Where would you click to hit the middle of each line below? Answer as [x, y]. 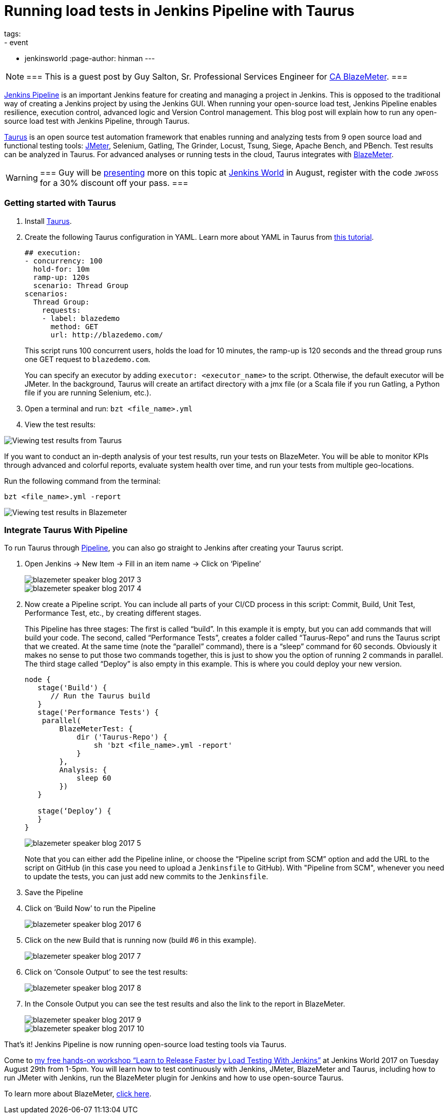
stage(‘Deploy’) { [74, 811]
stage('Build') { [72, 688]
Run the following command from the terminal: [82, 481]
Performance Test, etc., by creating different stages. [113, 613]
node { [38, 680]
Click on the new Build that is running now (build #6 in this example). [141, 940]
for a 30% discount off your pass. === [114, 183]
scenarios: [46, 293]
